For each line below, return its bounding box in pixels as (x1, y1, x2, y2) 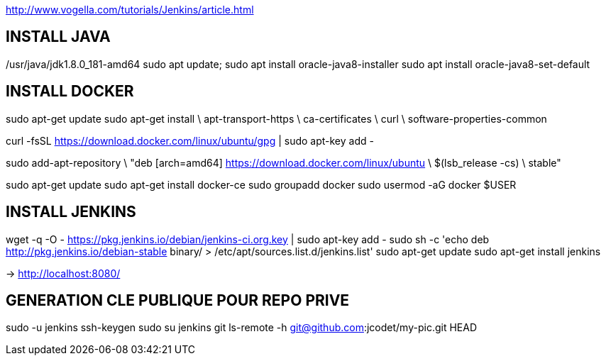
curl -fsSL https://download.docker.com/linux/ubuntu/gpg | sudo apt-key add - (6, 134, 374, 147)
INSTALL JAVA (6, 28, 111, 46)
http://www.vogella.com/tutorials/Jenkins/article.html (6, 4, 254, 16)
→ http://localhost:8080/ (6, 267, 121, 279)
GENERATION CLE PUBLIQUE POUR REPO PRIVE (6, 291, 350, 309)
